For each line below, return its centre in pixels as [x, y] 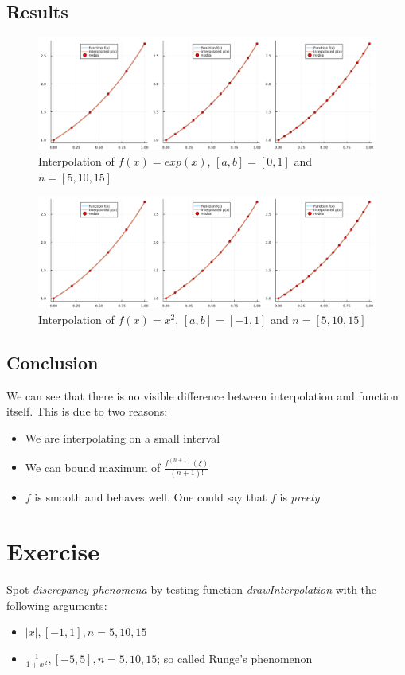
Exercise [53, 551]
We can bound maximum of [93, 467]
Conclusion [53, 362]
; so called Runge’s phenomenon [235, 659]
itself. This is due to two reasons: [87, 411]
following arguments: [57, 605]
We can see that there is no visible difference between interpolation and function [202, 395]
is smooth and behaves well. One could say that [151, 496]
